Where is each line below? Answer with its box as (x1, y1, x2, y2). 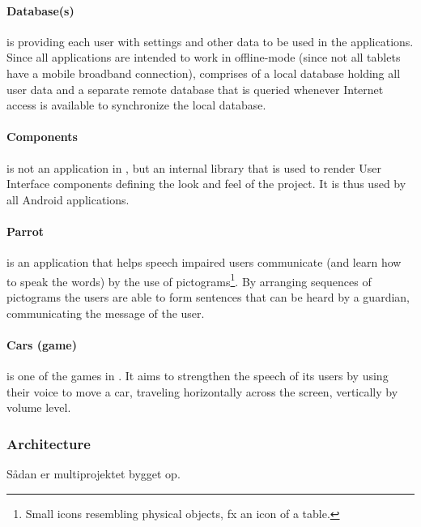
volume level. (6, 399, 71, 416)
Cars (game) (6, 336, 77, 353)
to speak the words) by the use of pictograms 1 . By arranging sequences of (6, 270, 372, 289)
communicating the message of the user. (6, 304, 205, 321)
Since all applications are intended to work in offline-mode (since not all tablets (6, 49, 401, 66)
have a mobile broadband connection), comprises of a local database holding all (6, 64, 401, 81)
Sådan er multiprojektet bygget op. (6, 465, 181, 482)
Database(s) (6, 2, 74, 19)
